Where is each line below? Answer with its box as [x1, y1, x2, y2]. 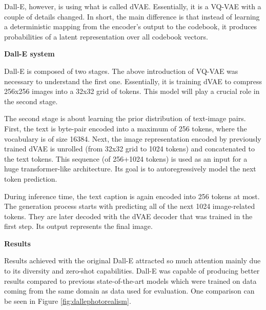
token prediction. [4, 173, 57, 184]
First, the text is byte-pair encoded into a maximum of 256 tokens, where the [4, 123, 247, 133]
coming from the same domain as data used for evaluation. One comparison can [4, 285, 255, 296]
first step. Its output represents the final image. [4, 221, 153, 231]
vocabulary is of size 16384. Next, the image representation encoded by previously [4, 133, 261, 144]
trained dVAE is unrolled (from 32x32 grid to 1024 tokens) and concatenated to [4, 143, 255, 154]
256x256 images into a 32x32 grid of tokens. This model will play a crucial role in [4, 86, 260, 96]
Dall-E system [4, 48, 55, 59]
